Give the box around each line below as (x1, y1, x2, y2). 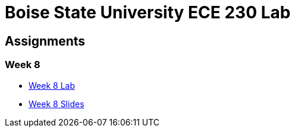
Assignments (5, 33, 86, 49)
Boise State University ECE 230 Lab (5, 2, 291, 22)
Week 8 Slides (29, 98, 84, 109)
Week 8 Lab (29, 80, 75, 91)
